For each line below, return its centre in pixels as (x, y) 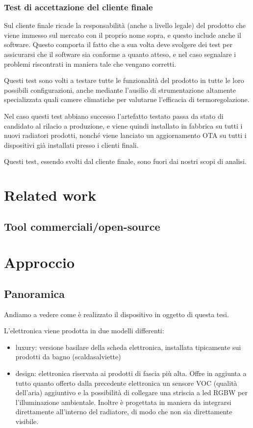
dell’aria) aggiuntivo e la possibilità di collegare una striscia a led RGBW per (131, 392)
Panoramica (35, 293)
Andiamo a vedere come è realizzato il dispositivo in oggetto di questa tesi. (116, 314)
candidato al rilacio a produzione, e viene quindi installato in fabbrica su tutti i (123, 125)
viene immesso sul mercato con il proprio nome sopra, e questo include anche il (123, 35)
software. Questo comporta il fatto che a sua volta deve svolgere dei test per (118, 44)
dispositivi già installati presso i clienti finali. (71, 145)
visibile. (27, 421)
